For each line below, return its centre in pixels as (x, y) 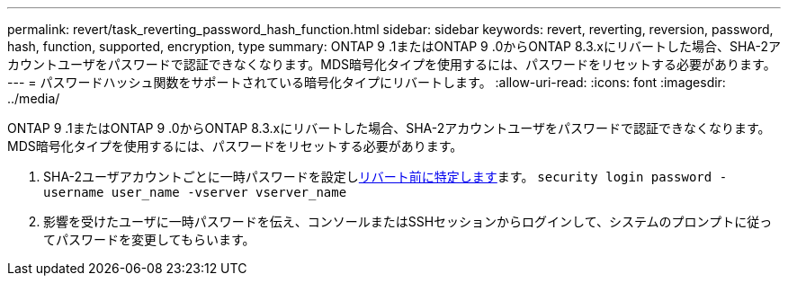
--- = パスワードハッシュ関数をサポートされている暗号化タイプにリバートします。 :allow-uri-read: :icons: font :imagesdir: (367, 82)
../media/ (34, 98)
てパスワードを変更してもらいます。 (149, 239)
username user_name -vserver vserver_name (195, 192)
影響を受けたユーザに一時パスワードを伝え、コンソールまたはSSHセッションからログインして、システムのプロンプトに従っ (408, 221)
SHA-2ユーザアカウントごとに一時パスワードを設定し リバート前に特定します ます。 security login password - (385, 177)
